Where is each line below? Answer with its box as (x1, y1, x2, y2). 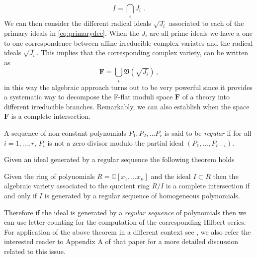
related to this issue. (4, 246, 66, 256)
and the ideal (151, 171, 191, 181)
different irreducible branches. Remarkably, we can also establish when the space (4, 101, 250, 111)
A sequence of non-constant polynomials (4, 128, 127, 138)
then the (213, 171, 239, 181)
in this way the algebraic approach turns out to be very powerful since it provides (4, 82, 253, 92)
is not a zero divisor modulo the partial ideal (47, 137, 184, 148)
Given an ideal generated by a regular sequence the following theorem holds (4, 154, 235, 165)
